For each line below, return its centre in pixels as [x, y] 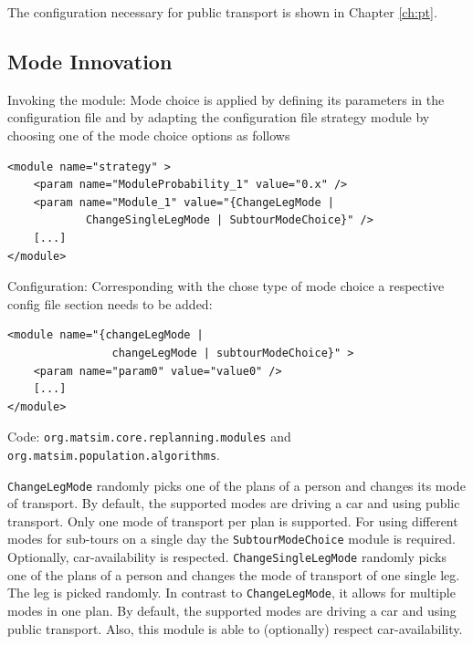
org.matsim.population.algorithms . [114, 454]
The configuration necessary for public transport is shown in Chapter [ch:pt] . [222, 12]
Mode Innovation [90, 61]
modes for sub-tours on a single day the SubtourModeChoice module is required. [231, 539]
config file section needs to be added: [110, 303]
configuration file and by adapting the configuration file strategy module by [219, 117]
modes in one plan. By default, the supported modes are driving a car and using [232, 611]
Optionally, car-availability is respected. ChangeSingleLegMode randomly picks [227, 557]
